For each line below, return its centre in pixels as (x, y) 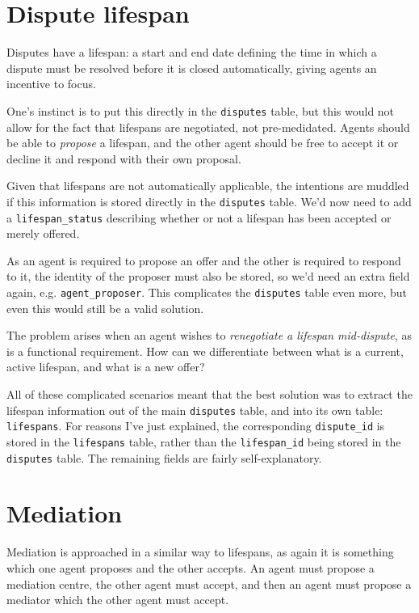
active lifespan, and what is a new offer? (106, 367)
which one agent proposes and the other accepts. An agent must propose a (191, 568)
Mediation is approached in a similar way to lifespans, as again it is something (200, 552)
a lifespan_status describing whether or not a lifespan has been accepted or (199, 217)
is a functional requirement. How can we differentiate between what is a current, (205, 351)
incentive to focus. (51, 84)
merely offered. (43, 233)
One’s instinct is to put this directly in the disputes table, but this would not (201, 110)
